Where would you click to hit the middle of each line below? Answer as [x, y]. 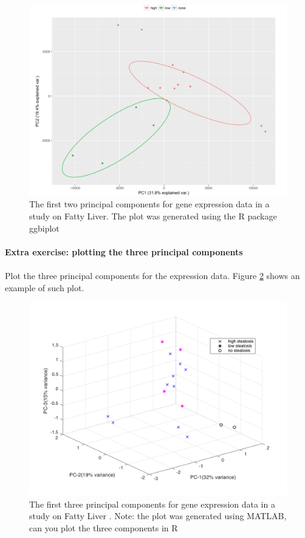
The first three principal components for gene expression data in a [152, 504]
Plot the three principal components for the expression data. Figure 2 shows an [152, 276]
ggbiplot [44, 228]
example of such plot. [45, 287]
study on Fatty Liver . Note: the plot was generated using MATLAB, [158, 516]
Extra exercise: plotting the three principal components [124, 251]
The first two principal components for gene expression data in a [149, 204]
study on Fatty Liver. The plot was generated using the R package [153, 216]
